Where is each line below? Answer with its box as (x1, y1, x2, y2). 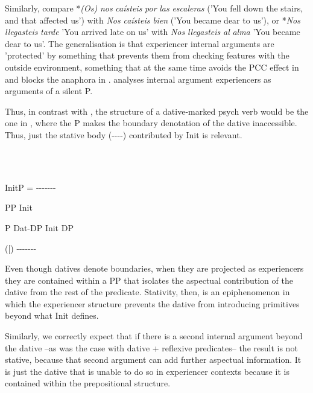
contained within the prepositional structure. (5, 377, 171, 389)
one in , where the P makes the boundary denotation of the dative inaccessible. (5, 117, 297, 129)
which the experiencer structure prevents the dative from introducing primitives (5, 297, 300, 310)
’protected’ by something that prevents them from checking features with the (5, 49, 289, 62)
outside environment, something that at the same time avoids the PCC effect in (5, 60, 299, 73)
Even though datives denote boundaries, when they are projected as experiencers (5, 262, 304, 275)
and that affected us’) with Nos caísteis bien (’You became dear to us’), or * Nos (5, 13, 301, 26)
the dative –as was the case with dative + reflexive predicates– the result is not (5, 341, 298, 354)
